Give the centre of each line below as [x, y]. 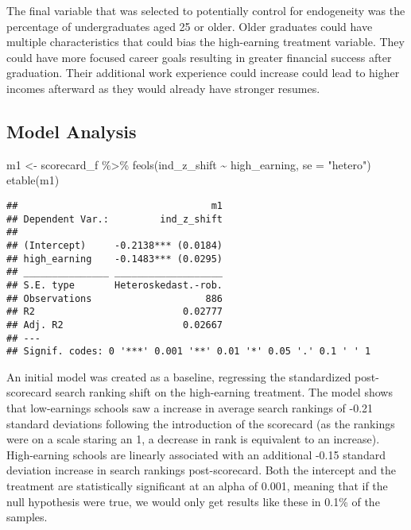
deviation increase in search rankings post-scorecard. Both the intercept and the [202, 470]
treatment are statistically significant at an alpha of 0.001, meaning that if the [197, 485]
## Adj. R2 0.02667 [115, 325]
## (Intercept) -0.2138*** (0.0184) [115, 245]
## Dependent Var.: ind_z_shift [115, 219]
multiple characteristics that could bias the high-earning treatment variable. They [205, 42]
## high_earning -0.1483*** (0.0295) [115, 259]
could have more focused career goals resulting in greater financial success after [199, 57]
